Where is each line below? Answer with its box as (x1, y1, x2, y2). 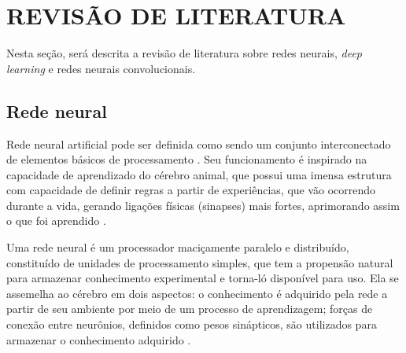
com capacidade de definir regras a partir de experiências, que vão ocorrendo (6, 182, 376, 198)
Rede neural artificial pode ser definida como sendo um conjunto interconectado (6, 135, 391, 152)
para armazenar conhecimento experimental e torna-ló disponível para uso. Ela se (6, 270, 399, 286)
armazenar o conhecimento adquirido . (6, 331, 191, 347)
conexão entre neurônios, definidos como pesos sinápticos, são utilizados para (6, 316, 377, 333)
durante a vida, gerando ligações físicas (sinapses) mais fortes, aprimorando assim (6, 197, 400, 213)
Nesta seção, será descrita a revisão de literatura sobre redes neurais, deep (6, 45, 363, 61)
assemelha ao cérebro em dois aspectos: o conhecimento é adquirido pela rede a (6, 285, 388, 301)
